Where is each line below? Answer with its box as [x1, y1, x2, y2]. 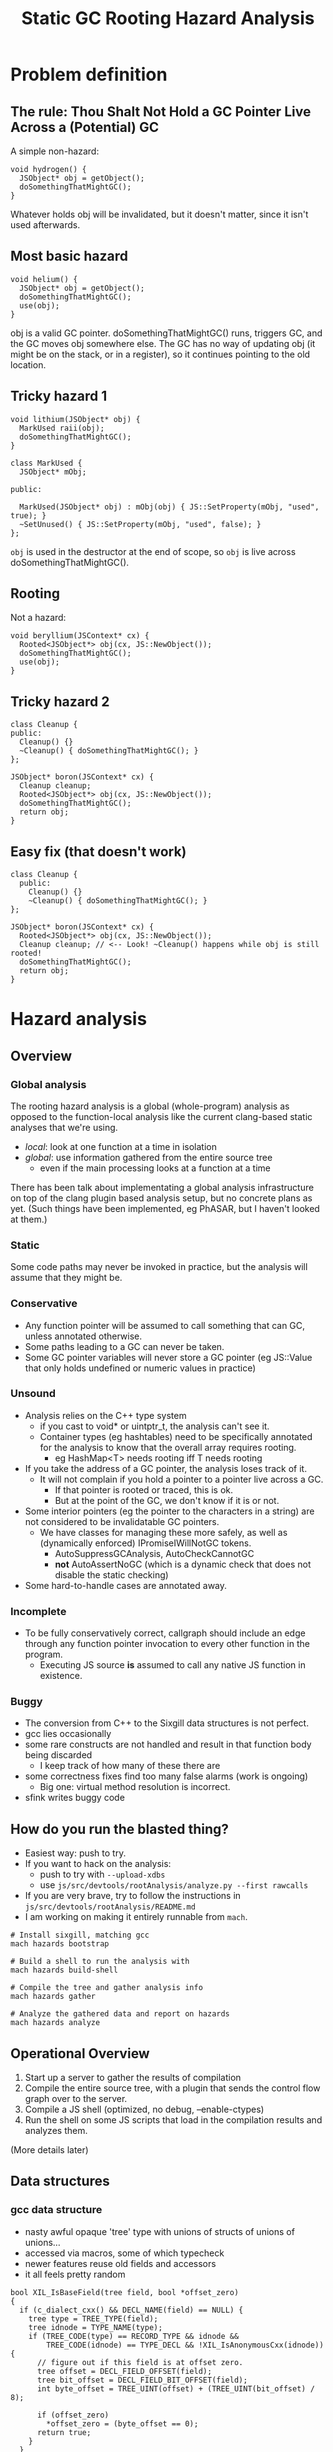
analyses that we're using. [10, 1121, 118, 1133]
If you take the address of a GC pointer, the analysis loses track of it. [24, 1462, 308, 1474]
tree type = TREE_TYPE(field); [28, 2313, 159, 2324]
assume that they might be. [10, 1272, 123, 1284]
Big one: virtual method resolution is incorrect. [39, 1781, 231, 1793]
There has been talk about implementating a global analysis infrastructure [10, 1181, 315, 1193]
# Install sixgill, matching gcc [10, 1930, 150, 1941]
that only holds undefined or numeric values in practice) [24, 1362, 257, 1374]
